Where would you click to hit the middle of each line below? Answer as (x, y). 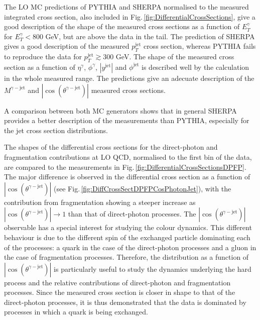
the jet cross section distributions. (56, 130)
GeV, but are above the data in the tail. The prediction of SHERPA (150, 36)
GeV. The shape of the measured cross (175, 57)
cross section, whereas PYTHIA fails (200, 46)
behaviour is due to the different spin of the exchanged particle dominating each (127, 237)
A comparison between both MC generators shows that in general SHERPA (120, 110)
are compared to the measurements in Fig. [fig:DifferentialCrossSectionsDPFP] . (125, 167)
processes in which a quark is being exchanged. (76, 312)
